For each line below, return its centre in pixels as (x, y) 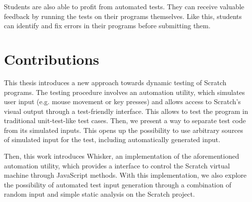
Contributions (52, 59)
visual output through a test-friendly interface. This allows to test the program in (126, 111)
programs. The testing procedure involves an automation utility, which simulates (125, 92)
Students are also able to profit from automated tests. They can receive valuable (124, 6)
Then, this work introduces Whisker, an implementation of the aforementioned (122, 156)
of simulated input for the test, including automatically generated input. (112, 139)
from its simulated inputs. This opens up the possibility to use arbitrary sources (124, 130)
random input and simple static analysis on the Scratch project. (99, 194)
